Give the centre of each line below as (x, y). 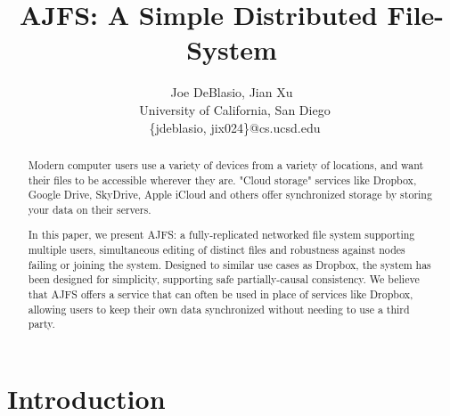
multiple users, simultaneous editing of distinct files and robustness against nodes (217, 250)
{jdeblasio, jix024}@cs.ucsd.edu (235, 127)
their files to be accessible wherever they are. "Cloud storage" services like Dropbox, (222, 179)
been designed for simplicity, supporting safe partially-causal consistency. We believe (224, 279)
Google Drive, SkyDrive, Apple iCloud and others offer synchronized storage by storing (230, 195)
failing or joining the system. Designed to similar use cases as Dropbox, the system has (229, 264)
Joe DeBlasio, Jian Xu (232, 92)
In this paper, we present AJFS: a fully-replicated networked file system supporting (221, 235)
